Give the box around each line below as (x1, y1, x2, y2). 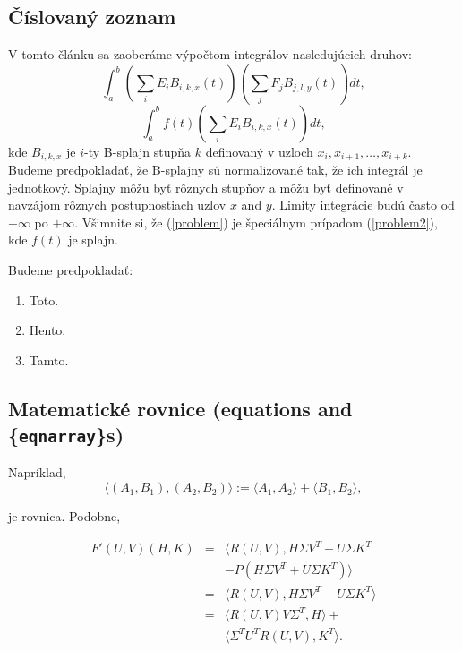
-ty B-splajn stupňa (84, 141, 192, 160)
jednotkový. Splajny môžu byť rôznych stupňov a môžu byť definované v (8, 177, 404, 196)
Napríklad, (8, 463, 66, 482)
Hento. (29, 321, 66, 339)
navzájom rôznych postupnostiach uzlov (8, 195, 227, 214)
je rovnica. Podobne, (8, 507, 121, 526)
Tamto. (29, 350, 69, 369)
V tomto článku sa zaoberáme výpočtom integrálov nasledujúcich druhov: (8, 45, 413, 64)
